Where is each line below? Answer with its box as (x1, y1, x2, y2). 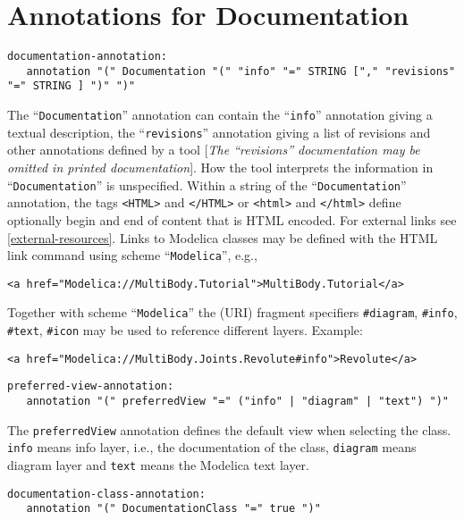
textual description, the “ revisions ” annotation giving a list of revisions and (7, 122, 431, 141)
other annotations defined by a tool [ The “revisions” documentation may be (7, 140, 420, 159)
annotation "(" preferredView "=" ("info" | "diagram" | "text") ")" (26, 395, 449, 408)
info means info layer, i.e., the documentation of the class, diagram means (7, 438, 417, 457)
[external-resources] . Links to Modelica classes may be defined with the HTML (7, 228, 438, 247)
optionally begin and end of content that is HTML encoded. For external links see (7, 210, 457, 229)
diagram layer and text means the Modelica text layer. (7, 456, 309, 474)
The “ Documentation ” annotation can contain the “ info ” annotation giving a (7, 105, 433, 124)
